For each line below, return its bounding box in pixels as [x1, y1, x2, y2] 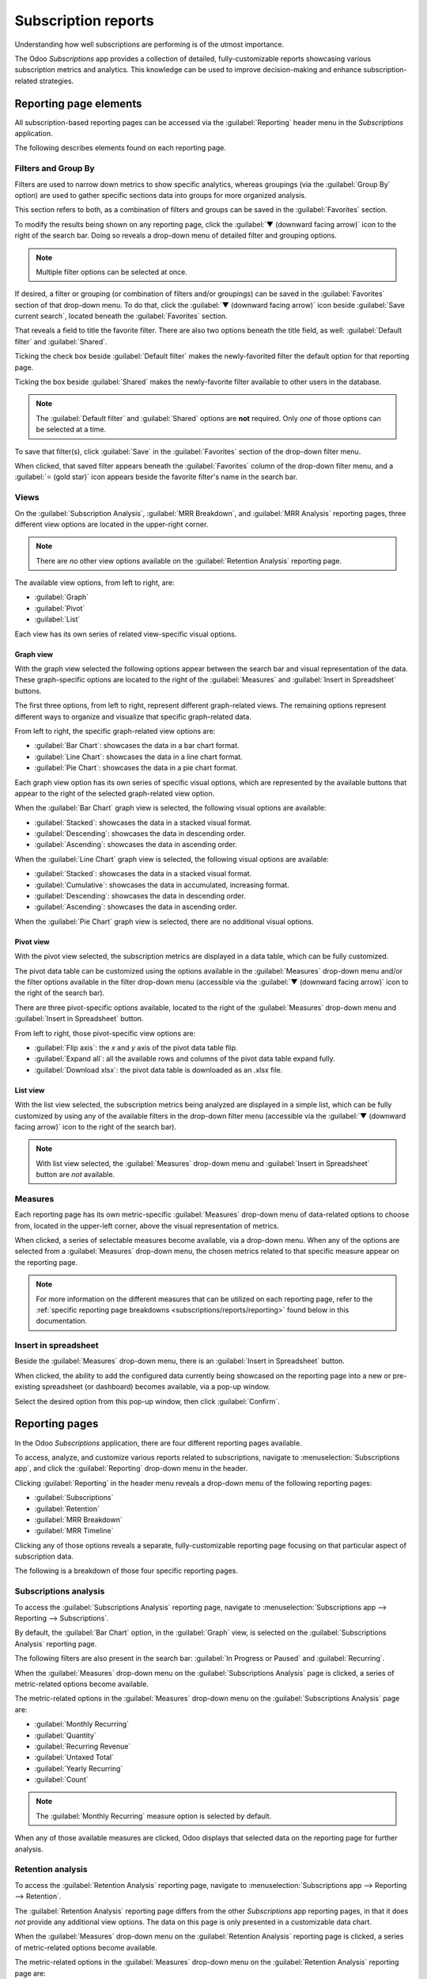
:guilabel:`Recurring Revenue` [34, 1742, 131, 1751]
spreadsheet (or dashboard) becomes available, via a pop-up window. [42, 1382, 270, 1392]
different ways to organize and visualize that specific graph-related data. [14, 712, 252, 721]
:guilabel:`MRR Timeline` [34, 1526, 114, 1536]
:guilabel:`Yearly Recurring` [34, 1764, 123, 1773]
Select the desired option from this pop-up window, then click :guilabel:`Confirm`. [14, 1396, 280, 1406]
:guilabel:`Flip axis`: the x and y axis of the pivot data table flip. [34, 1043, 238, 1052]
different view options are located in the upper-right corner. [14, 519, 209, 529]
